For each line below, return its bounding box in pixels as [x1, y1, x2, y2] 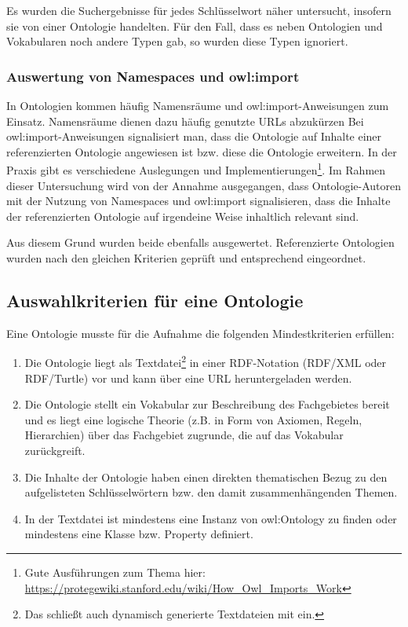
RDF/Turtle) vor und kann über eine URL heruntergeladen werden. [24, 369, 352, 386]
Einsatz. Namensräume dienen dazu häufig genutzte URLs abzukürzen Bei [6, 112, 364, 129]
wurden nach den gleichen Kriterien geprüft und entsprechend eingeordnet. [6, 250, 366, 266]
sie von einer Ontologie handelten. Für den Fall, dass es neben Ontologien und [6, 17, 383, 34]
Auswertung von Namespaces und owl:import [6, 66, 300, 86]
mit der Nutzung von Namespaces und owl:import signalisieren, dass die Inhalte [6, 192, 391, 209]
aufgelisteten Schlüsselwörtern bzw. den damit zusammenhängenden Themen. [24, 484, 398, 500]
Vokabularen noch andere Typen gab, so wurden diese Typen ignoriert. [6, 33, 348, 49]
